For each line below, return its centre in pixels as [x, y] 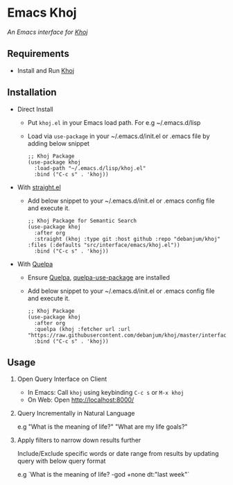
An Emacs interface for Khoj [48, 32]
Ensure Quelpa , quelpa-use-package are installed [98, 277]
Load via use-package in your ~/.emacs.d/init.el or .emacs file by [119, 136]
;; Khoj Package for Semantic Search [82, 221]
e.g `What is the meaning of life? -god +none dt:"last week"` [103, 475]
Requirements [38, 54]
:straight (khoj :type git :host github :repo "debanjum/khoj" [127, 239]
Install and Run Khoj [46, 70]
